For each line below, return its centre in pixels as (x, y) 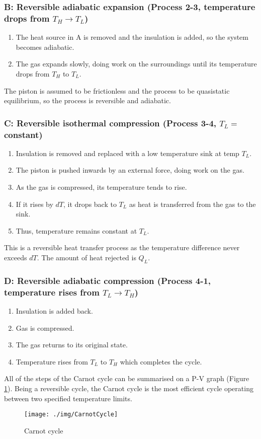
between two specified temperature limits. (68, 398)
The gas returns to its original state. (72, 345)
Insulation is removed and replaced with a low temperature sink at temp (127, 153)
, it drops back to (90, 204)
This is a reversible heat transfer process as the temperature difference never (122, 247)
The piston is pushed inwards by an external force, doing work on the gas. (130, 170)
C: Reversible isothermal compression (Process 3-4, (110, 123)
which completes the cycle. (161, 361)
